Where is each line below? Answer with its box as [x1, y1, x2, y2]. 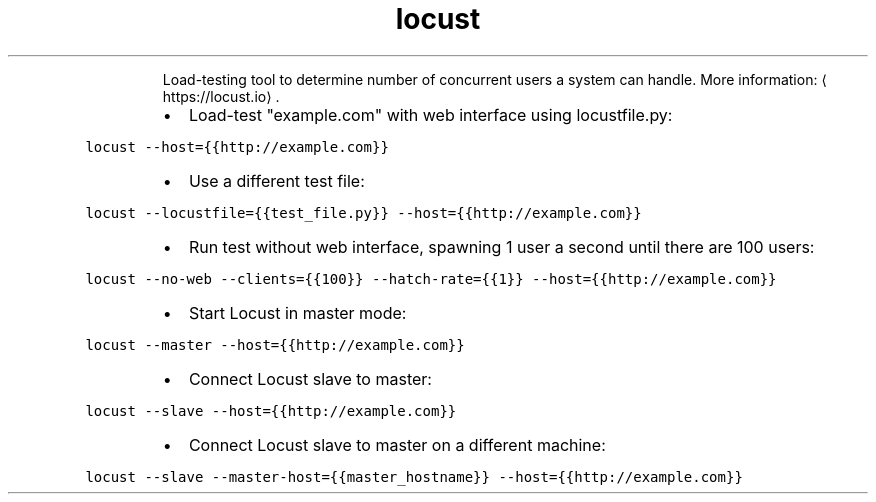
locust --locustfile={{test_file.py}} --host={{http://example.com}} [85, 204, 642, 221]
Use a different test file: [188, 170, 365, 191]
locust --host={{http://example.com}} [85, 138, 389, 155]
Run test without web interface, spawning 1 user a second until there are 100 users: [188, 236, 815, 257]
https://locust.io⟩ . [162, 87, 280, 105]
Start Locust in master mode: [188, 302, 407, 323]
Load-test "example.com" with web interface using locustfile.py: [188, 104, 673, 125]
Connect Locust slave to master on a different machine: [188, 434, 606, 455]
